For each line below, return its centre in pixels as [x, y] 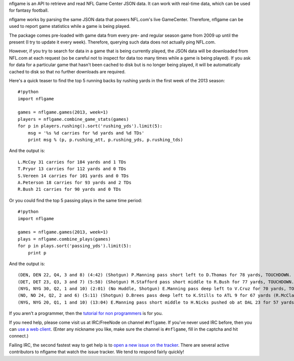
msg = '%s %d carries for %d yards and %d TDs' [86, 133]
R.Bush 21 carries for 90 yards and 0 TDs [70, 189]
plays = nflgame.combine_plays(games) [64, 239]
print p [37, 253]
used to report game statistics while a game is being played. [70, 26]
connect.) [19, 336]
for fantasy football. [29, 10]
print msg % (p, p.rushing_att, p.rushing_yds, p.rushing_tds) [105, 140]
